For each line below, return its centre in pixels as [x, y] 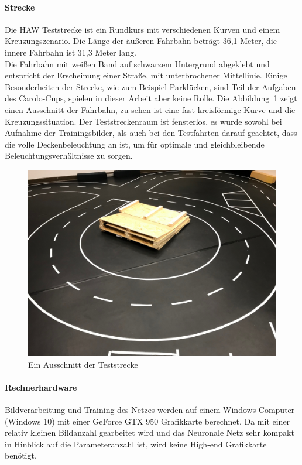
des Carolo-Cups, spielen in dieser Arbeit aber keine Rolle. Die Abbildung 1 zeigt [151, 98]
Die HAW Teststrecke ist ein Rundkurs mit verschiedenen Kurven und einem [143, 29]
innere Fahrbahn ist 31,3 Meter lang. [71, 52]
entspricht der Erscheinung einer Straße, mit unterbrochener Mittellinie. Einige [146, 75]
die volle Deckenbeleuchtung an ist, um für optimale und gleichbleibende [135, 144]
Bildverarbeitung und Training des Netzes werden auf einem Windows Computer [150, 409]
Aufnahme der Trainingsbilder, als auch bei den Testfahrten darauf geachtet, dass [151, 133]
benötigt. [21, 455]
